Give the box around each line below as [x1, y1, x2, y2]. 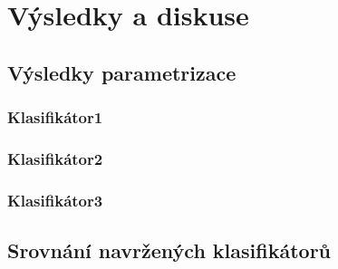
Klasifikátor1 [7, 106, 103, 129]
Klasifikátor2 [7, 147, 103, 169]
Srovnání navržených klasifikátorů [7, 236, 331, 264]
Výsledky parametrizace [7, 58, 237, 86]
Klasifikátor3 [7, 188, 103, 211]
